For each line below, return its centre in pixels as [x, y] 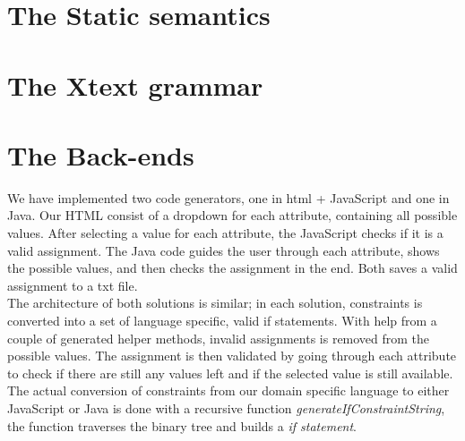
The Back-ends [101, 154]
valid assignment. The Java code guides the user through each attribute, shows [224, 250]
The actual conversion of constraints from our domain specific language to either [228, 390]
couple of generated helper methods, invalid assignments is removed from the [219, 338]
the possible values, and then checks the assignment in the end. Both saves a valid [232, 268]
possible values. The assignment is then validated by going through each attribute [232, 356]
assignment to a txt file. [73, 285]
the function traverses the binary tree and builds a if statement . [182, 425]
